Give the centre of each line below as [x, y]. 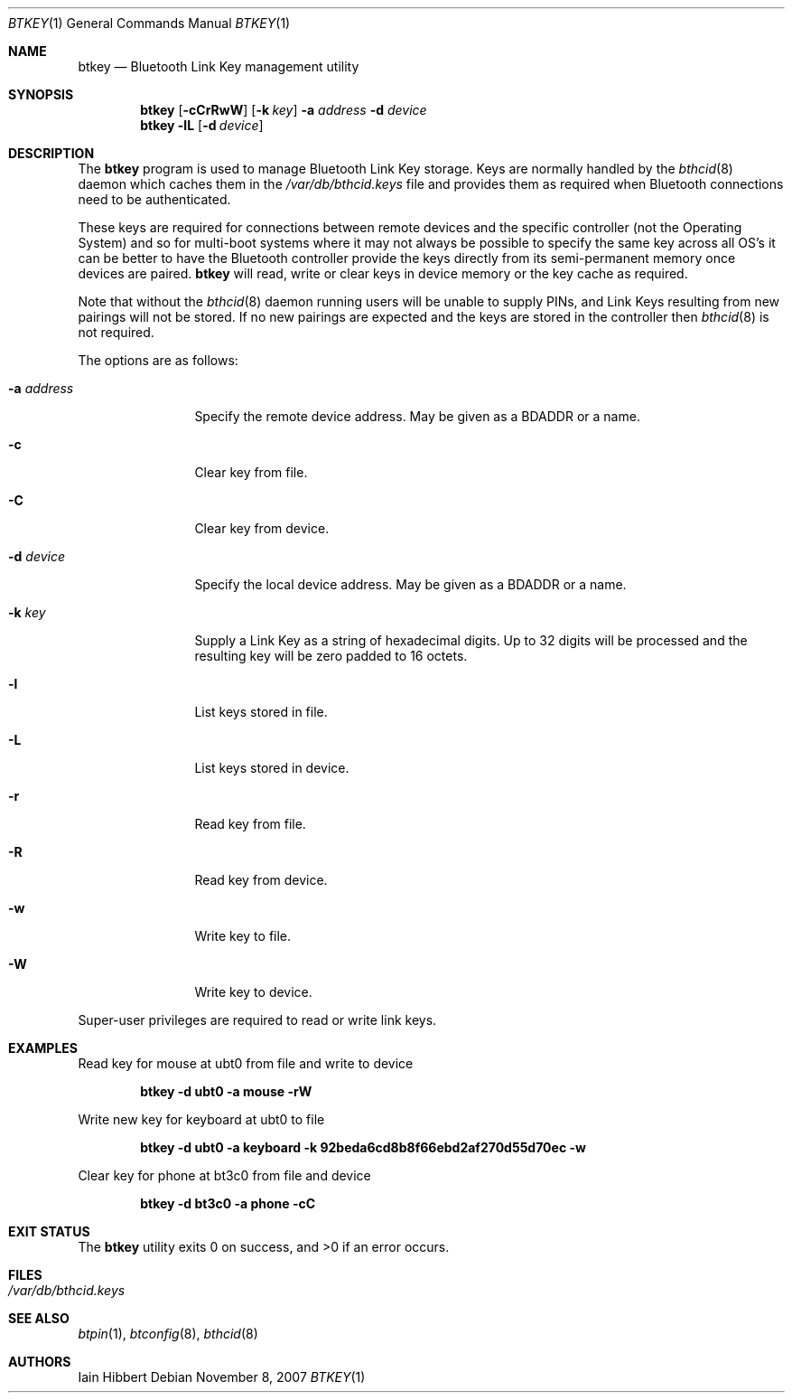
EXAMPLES [43, 1048]
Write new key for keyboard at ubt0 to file [201, 1119]
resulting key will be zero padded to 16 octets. [331, 656]
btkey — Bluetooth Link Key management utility [219, 66]
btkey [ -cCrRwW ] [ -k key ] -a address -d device [284, 110]
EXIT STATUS [49, 1231]
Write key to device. [253, 992]
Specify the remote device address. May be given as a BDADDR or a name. [417, 416]
